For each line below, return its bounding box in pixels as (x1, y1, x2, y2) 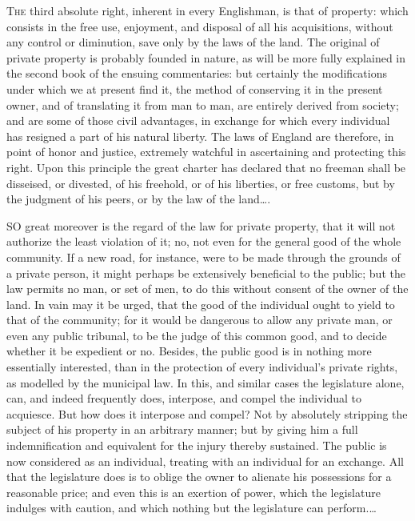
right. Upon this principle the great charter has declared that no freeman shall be (6, 158, 406, 175)
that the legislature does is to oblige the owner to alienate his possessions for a (6, 468, 392, 485)
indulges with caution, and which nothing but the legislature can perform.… (6, 499, 377, 516)
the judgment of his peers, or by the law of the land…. (6, 190, 271, 207)
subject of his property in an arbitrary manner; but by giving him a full (6, 421, 358, 438)
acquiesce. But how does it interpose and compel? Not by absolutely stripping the (6, 405, 408, 422)
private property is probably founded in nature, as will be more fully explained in (6, 49, 406, 66)
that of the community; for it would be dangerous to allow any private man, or (6, 311, 393, 328)
